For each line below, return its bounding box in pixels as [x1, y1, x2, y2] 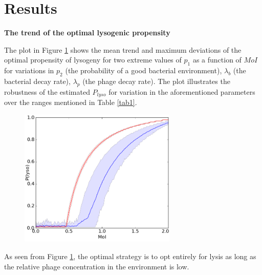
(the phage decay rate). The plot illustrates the [82, 75, 230, 86]
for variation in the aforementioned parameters [108, 86, 255, 97]
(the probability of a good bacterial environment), [65, 65, 222, 76]
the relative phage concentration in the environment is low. [4, 261, 189, 271]
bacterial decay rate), [4, 75, 71, 86]
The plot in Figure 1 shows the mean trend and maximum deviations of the [4, 44, 242, 55]
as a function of [192, 54, 242, 65]
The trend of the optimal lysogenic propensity [4, 27, 170, 38]
